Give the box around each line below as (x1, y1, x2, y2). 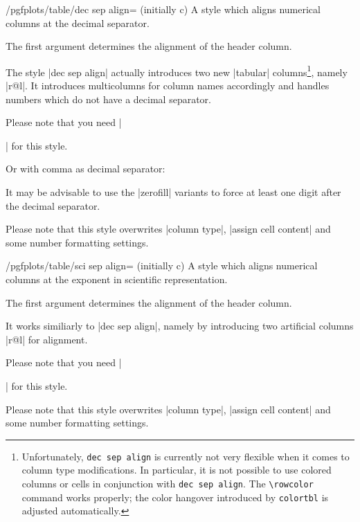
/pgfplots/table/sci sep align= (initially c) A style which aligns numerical (6, 258, 318, 273)
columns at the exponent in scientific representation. (6, 271, 228, 286)
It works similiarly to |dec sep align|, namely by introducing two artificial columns (6, 318, 354, 333)
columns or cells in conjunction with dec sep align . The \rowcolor (21, 476, 314, 490)
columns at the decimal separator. (6, 15, 150, 30)
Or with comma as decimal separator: (6, 161, 165, 176)
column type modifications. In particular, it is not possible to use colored (21, 462, 332, 477)
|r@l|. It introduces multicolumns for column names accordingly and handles (6, 78, 330, 93)
